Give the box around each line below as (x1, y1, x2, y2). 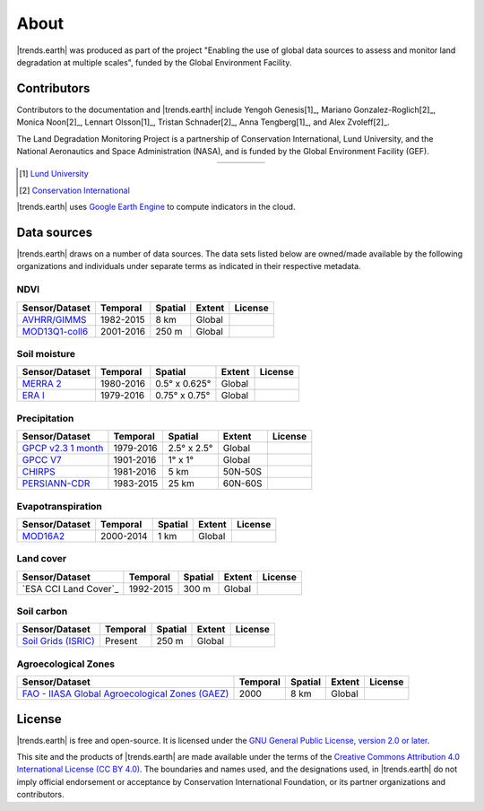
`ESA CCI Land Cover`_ (22, 582, 119, 595)
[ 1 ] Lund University (19, 169, 89, 179)
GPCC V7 (22, 454, 62, 467)
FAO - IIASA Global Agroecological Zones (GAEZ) (22, 687, 229, 700)
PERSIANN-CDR (22, 477, 91, 490)
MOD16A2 (22, 529, 65, 542)
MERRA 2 (22, 378, 62, 390)
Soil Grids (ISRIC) (22, 635, 96, 648)
